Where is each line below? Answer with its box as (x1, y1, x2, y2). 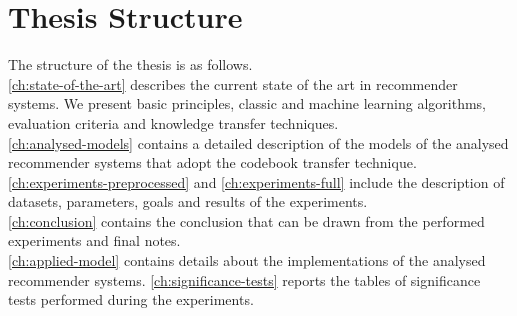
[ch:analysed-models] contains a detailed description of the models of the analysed (8, 132, 509, 153)
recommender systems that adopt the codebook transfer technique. (8, 152, 417, 173)
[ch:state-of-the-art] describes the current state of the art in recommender (8, 73, 458, 94)
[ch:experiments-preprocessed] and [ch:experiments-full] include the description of (8, 171, 505, 192)
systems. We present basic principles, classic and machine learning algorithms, (8, 93, 486, 114)
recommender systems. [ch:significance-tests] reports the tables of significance (8, 269, 481, 290)
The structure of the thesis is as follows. (8, 54, 253, 75)
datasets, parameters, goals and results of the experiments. (8, 191, 368, 212)
